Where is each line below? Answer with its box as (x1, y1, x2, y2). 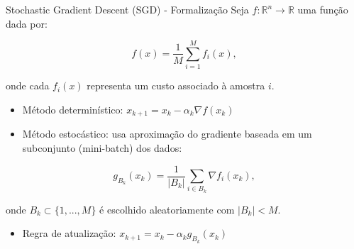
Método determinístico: (22, 101, 123, 116)
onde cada (6, 78, 50, 93)
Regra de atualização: (22, 226, 116, 240)
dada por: (6, 16, 48, 31)
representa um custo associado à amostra (87, 78, 265, 93)
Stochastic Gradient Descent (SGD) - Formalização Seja (6, 2, 249, 16)
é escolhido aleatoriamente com (99, 201, 235, 216)
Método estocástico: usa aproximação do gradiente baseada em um (22, 126, 312, 141)
